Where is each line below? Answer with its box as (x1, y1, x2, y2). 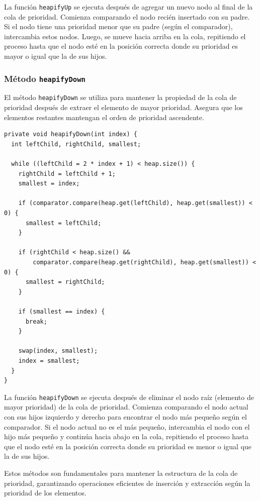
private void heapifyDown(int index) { (4, 131, 137, 138)
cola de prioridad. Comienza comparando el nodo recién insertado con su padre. (4, 11, 250, 22)
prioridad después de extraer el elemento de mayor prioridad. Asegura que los (4, 102, 243, 113)
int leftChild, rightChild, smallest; (11, 140, 141, 148)
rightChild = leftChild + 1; (18, 170, 116, 177)
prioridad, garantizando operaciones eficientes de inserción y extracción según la (4, 477, 250, 488)
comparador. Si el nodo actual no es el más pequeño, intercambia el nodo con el (4, 421, 250, 432)
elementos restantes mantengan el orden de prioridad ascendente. (4, 112, 204, 122)
